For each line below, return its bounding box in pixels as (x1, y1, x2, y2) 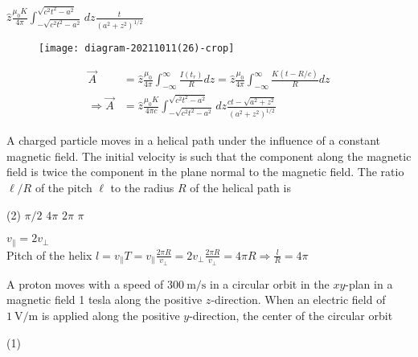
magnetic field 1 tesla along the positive (6, 291, 203, 308)
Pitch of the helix (6, 246, 92, 263)
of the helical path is (190, 179, 291, 196)
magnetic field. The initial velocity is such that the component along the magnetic (6, 147, 412, 164)
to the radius (110, 179, 174, 196)
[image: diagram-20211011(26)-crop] (39, 43, 235, 55)
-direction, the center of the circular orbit (189, 307, 393, 324)
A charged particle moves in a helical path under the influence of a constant (6, 132, 380, 149)
